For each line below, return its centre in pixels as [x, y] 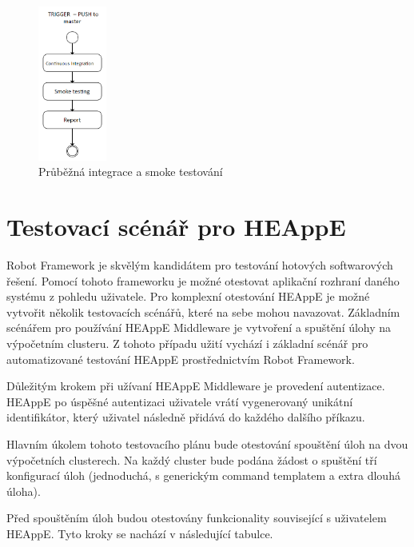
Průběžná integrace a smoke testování [131, 172]
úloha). [24, 491]
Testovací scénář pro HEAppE [176, 227]
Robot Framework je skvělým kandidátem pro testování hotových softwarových [200, 265]
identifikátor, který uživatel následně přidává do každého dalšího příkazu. [186, 417]
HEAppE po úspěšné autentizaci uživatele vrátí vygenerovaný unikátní [180, 401]
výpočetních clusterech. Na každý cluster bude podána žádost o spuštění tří [192, 459]
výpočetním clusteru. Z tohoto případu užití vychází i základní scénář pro [187, 343]
